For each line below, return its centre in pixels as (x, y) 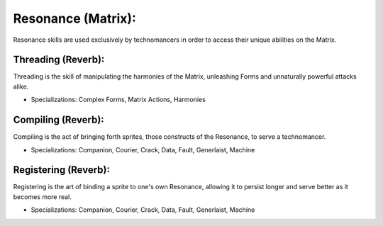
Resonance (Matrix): (74, 18)
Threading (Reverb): (59, 60)
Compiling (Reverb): (59, 120)
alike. (21, 86)
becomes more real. (43, 197)
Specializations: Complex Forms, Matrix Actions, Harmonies (118, 100)
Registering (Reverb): (61, 170)
